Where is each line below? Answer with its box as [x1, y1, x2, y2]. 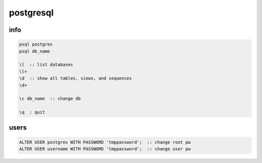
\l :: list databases [19, 62, 73, 67]
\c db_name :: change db [19, 96, 81, 101]
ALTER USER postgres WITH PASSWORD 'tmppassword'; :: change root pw [19, 139, 191, 145]
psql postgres [19, 42, 53, 47]
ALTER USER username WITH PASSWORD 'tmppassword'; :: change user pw [19, 146, 191, 152]
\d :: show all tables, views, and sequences [19, 76, 132, 81]
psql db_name [19, 49, 50, 54]
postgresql [9, 7, 54, 18]
